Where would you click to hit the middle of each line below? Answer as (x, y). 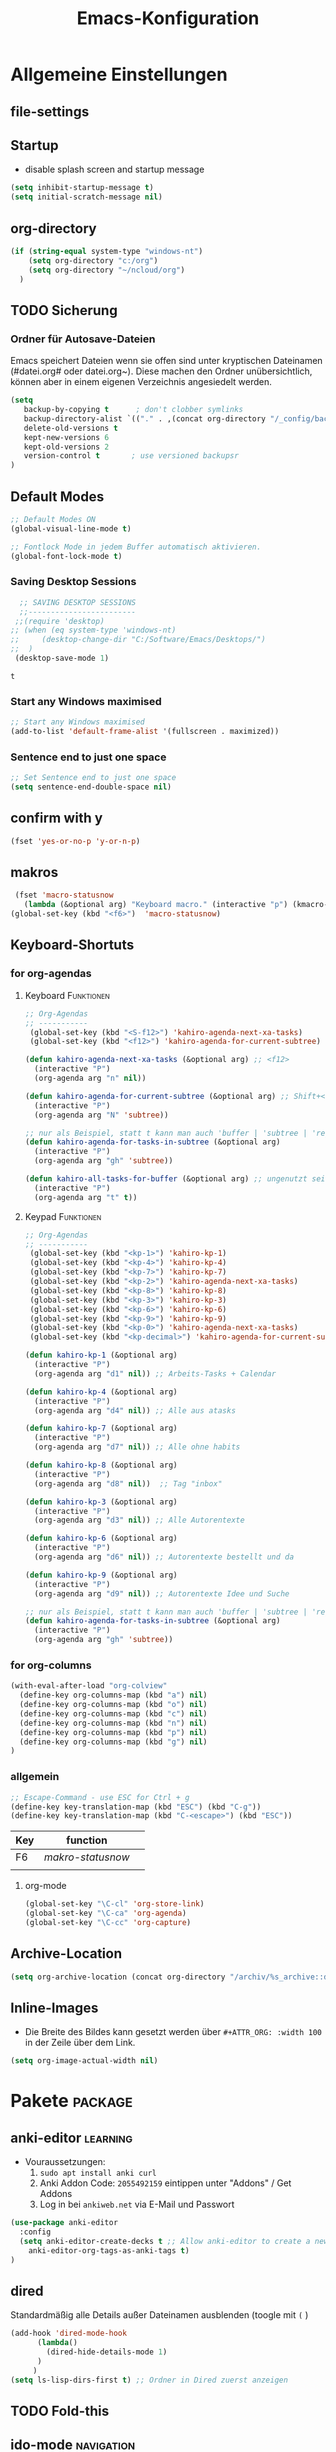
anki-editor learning (71, 2137)
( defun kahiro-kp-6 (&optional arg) (101, 1538)
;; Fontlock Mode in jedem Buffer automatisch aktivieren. (136, 547)
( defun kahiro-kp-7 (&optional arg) (101, 1428)
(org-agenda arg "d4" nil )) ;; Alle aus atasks (135, 1410)
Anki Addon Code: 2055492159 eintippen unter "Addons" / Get (165, 2183)
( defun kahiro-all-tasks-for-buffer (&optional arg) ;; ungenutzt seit (177, 1179)
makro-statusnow (86, 1857)
